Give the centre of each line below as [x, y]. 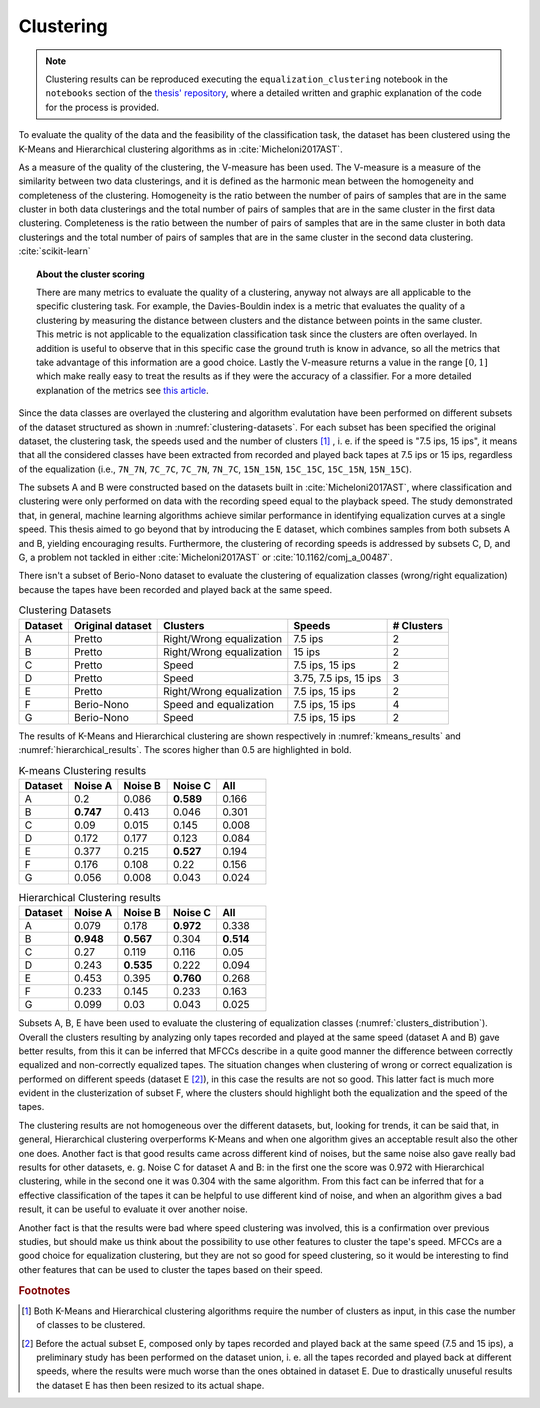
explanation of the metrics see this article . [122, 390]
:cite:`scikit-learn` [55, 251]
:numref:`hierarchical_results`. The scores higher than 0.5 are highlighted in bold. [185, 749]
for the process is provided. [102, 107]
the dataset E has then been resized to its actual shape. [150, 1385]
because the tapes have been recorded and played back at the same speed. [175, 589]
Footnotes [44, 1290]
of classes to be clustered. [91, 1325]
